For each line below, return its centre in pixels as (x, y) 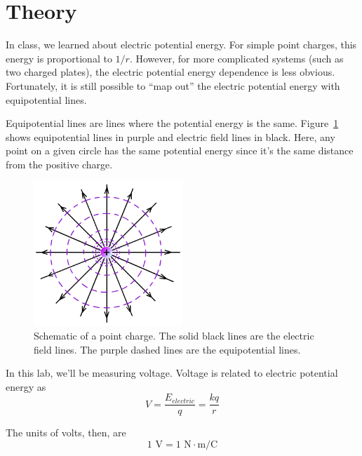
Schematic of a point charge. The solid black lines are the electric (174, 335)
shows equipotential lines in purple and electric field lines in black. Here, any (170, 136)
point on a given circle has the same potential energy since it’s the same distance (180, 150)
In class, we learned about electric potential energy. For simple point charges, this (181, 45)
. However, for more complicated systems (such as (236, 58)
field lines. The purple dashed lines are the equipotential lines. (167, 349)
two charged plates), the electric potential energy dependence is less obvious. (170, 72)
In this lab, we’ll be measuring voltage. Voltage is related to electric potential (172, 373)
